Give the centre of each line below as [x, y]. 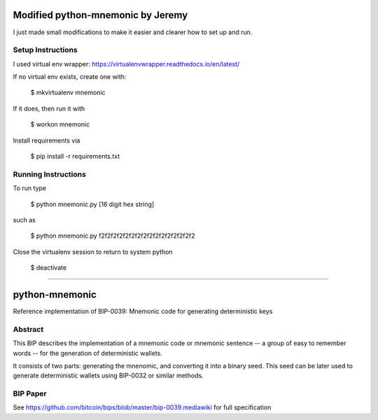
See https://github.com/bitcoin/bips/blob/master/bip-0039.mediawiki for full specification [142, 407]
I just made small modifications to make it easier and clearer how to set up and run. [133, 32]
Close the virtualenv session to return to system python [93, 252]
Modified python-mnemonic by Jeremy [100, 15]
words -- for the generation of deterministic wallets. [87, 353]
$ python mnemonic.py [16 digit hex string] [92, 204]
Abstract [28, 329]
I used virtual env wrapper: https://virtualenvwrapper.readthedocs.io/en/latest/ [126, 64]
